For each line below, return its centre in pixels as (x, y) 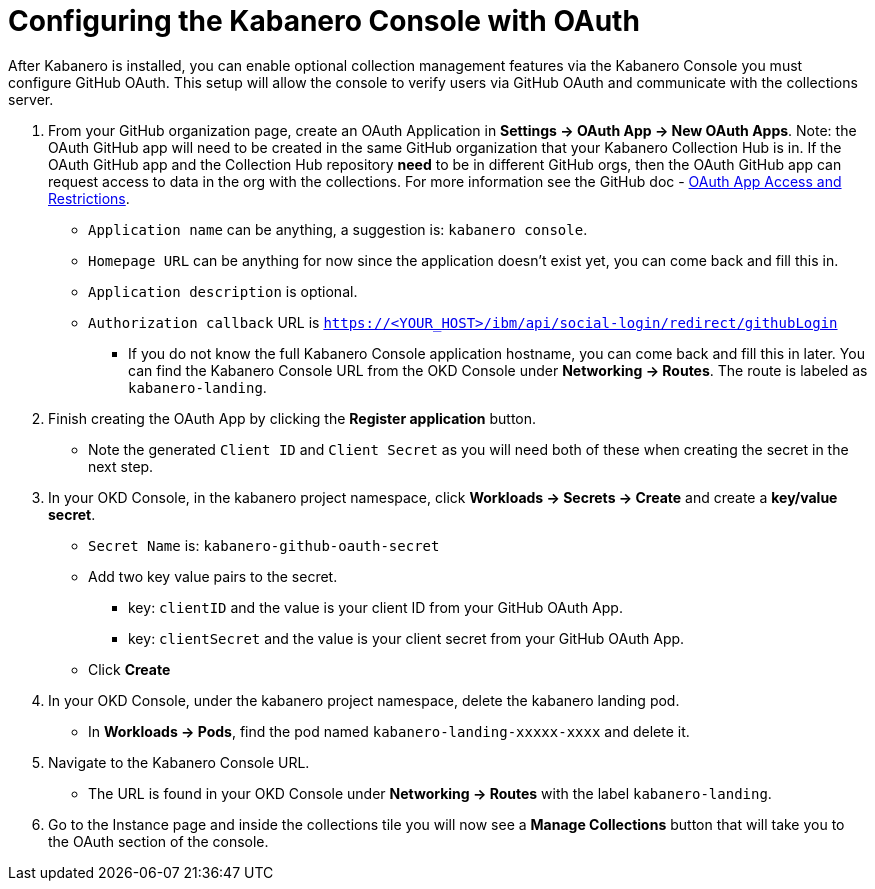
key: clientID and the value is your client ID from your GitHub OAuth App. (375, 607)
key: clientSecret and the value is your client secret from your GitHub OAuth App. (406, 638)
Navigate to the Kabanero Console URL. (179, 762)
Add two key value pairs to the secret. (213, 576)
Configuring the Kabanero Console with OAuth (324, 21)
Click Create (129, 669)
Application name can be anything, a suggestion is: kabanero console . (338, 229)
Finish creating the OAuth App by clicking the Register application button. (292, 418)
